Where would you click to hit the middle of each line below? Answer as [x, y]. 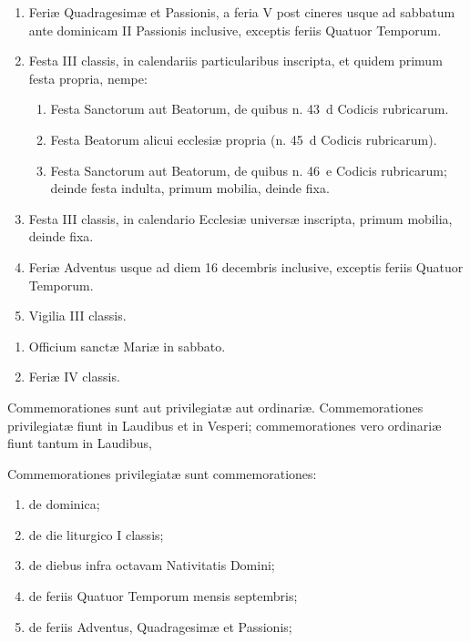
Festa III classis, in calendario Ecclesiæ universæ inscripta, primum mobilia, [240, 218]
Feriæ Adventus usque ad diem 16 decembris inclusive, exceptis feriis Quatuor [246, 266]
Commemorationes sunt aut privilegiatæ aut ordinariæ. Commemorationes [215, 407]
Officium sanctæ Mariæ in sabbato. [127, 346]
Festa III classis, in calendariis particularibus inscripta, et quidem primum [235, 61]
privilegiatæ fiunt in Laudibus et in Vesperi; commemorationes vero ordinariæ [225, 425]
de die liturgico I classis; [96, 534]
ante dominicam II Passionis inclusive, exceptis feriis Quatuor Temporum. [235, 30]
